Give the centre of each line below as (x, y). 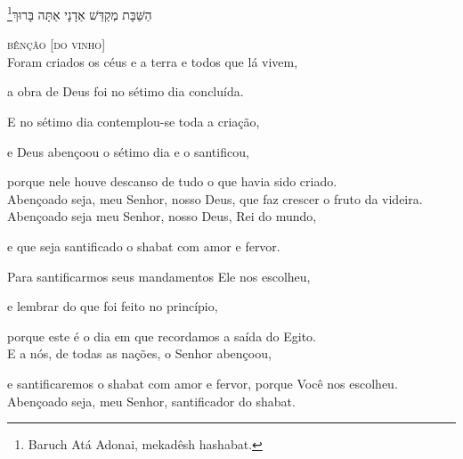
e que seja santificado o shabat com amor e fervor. (144, 246)
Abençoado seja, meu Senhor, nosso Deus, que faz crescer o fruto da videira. (215, 198)
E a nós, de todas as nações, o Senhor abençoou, (139, 353)
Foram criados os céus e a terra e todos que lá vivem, (153, 61)
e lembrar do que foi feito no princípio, (113, 306)
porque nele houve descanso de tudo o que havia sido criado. (172, 181)
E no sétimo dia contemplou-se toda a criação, (134, 122)
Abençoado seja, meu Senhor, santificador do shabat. (151, 401)
